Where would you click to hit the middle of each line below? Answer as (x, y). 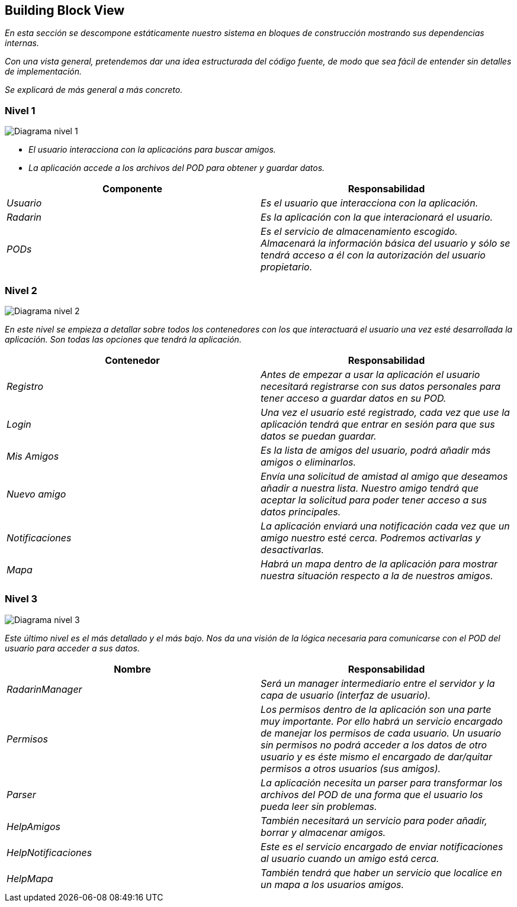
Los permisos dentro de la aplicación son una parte (376, 709)
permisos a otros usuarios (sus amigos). (351, 768)
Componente (132, 189)
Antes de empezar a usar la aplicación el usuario (370, 374)
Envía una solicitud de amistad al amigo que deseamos (384, 476)
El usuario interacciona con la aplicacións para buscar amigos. (152, 150)
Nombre (132, 669)
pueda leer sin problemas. (319, 806)
